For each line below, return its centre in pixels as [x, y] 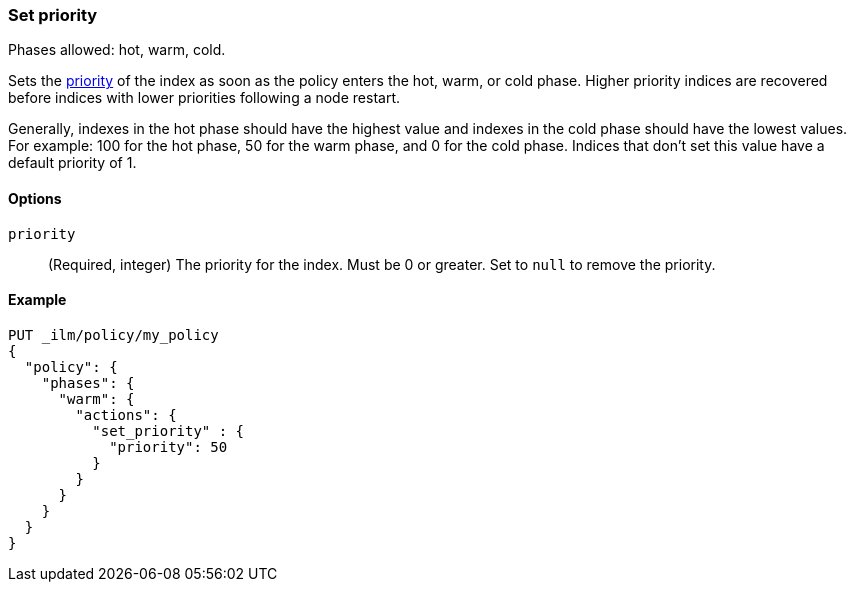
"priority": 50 [168, 446]
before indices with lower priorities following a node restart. [204, 98]
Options [35, 198]
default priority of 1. [72, 163]
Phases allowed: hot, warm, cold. [117, 50]
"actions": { [126, 414]
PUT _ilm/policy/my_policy [113, 334]
